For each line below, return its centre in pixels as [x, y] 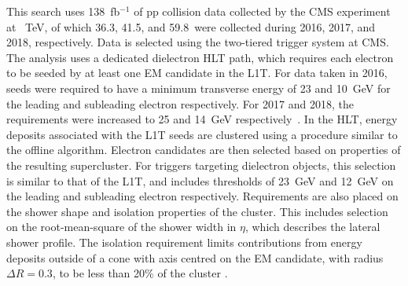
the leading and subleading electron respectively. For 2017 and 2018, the [180, 103]
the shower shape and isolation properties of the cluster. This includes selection [197, 211]
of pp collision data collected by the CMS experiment [262, 11]
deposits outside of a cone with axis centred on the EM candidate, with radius [195, 257]
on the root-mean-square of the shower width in [121, 227]
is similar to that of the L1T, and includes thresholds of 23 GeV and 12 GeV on [200, 180]
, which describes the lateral [312, 227]
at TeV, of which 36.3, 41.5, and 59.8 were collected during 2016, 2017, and [191, 26]
